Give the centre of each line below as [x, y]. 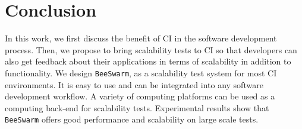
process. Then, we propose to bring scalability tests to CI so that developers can [151, 49]
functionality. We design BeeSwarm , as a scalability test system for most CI [141, 72]
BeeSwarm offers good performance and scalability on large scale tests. [132, 119]
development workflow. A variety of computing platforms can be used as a [140, 96]
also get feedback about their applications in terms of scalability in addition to [148, 61]
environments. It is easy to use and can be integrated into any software [134, 84]
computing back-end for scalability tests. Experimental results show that [137, 107]
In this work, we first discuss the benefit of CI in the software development [141, 38]
